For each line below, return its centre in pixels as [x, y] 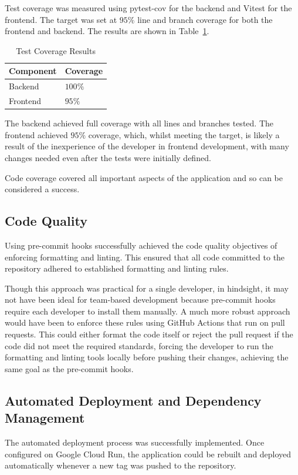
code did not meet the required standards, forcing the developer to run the [139, 345]
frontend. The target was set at [61, 19]
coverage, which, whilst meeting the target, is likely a [184, 134]
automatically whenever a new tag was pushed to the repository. [121, 465]
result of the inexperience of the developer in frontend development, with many [147, 146]
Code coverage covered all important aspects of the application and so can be [144, 177]
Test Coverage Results [56, 50]
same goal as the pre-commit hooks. [69, 368]
